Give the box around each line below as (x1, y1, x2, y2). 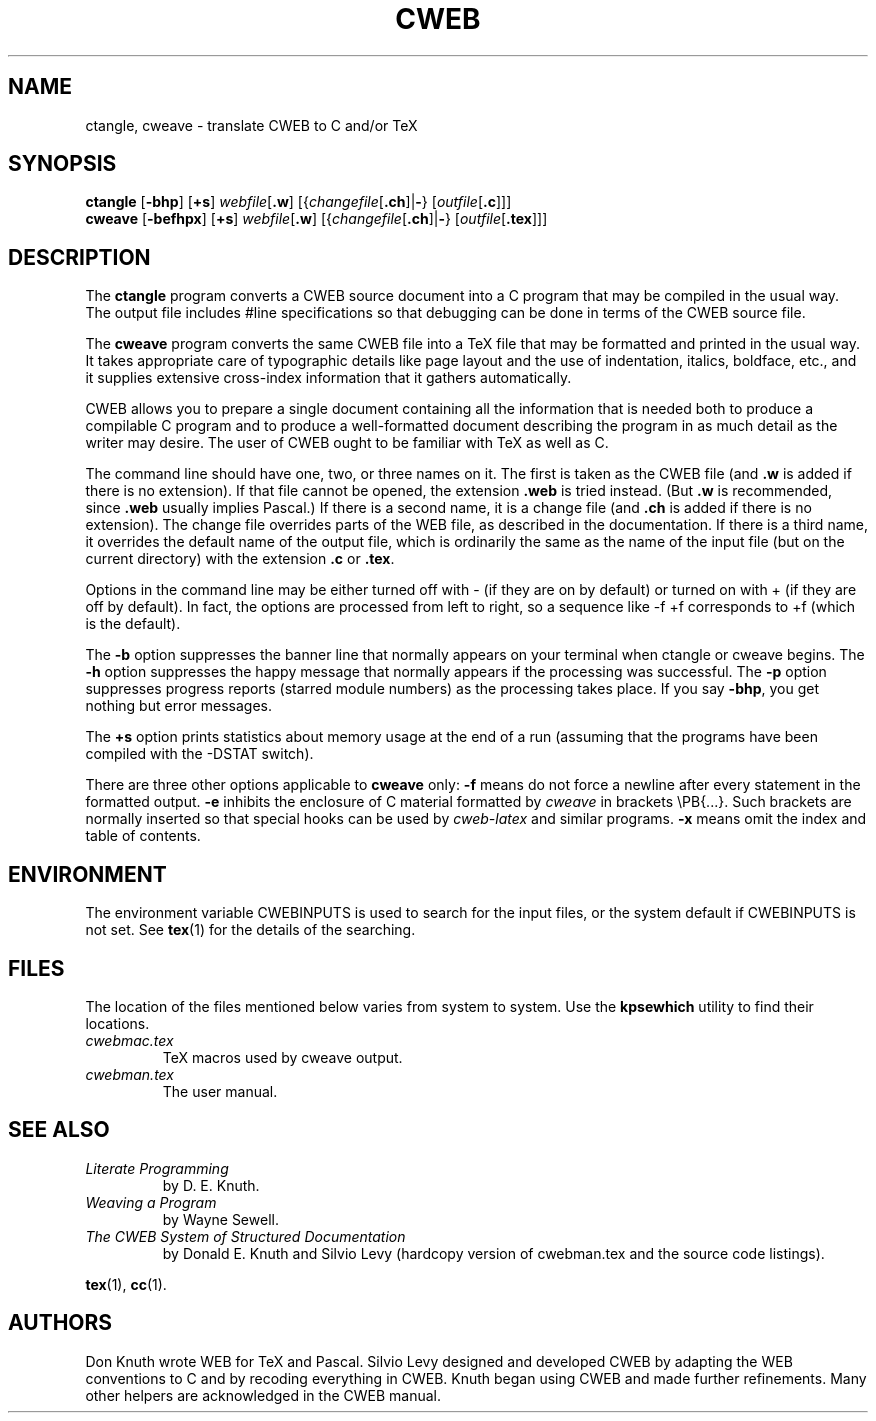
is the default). (85, 615, 181, 633)
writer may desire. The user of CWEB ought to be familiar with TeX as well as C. (85, 434, 609, 452)
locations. (85, 1014, 150, 1032)
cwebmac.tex (85, 1031, 174, 1049)
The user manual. (162, 1082, 278, 1100)
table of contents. (85, 827, 201, 845)
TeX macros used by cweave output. (162, 1048, 403, 1066)
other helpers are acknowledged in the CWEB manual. (85, 1386, 442, 1404)
